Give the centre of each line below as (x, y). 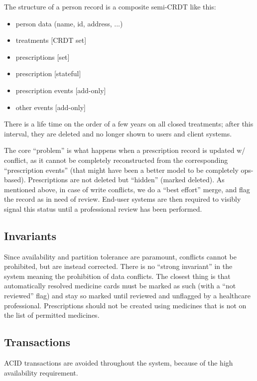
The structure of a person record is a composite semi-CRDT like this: (110, 6)
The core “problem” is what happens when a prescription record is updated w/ (125, 150)
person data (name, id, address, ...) (69, 23)
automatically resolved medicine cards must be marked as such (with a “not (120, 286)
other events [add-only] (51, 107)
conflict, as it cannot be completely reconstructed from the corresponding (116, 160)
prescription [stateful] (48, 73)
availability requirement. (41, 372)
